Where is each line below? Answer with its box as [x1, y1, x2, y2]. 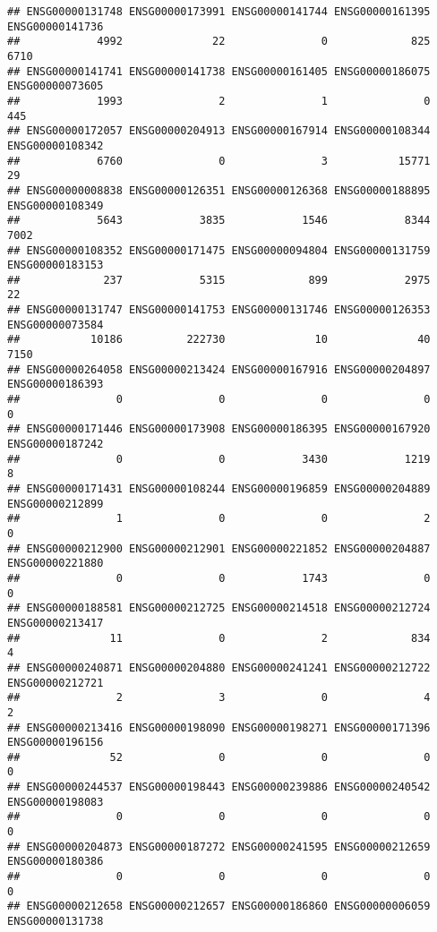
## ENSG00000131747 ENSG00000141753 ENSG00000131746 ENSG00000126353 [7, 304, 431, 317]
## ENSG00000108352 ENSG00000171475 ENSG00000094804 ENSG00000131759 [7, 244, 431, 257]
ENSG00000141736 [7, 20, 104, 33]
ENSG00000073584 [7, 318, 104, 331]
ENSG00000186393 [7, 378, 104, 391]
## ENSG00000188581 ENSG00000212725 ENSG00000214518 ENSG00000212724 [7, 602, 431, 615]
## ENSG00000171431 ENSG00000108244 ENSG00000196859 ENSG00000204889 [7, 483, 431, 495]
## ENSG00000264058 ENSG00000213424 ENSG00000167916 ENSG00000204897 [7, 363, 431, 376]
